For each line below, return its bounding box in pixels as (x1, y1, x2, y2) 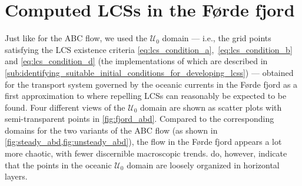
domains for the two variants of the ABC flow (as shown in (5, 124, 218, 136)
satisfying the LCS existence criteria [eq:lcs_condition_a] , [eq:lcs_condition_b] (5, 43, 293, 55)
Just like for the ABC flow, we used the (5, 32, 148, 44)
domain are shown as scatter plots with (140, 101, 282, 113)
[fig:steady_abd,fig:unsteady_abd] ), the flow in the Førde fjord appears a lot (5, 135, 282, 148)
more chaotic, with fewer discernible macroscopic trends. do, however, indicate (5, 147, 287, 160)
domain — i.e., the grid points (162, 32, 271, 44)
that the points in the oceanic (5, 158, 112, 171)
